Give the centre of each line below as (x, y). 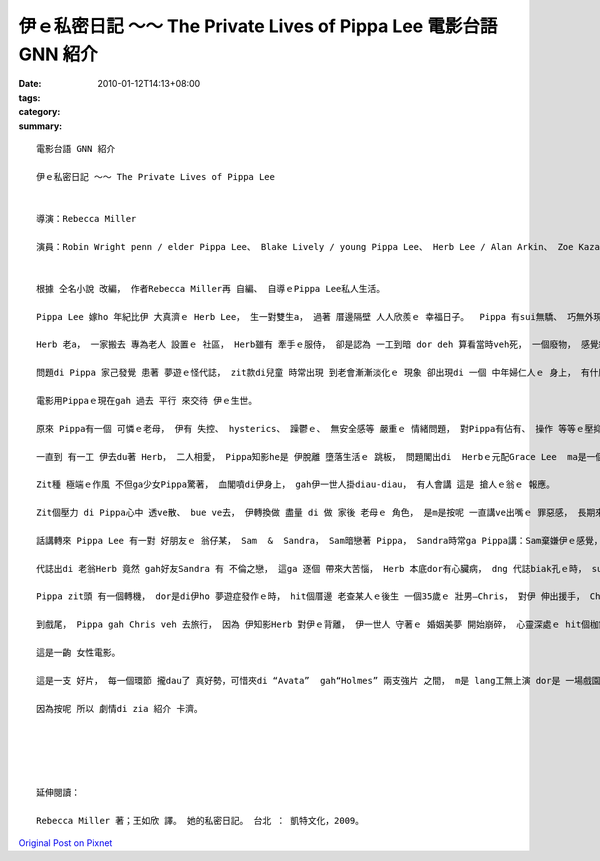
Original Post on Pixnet (65, 843)
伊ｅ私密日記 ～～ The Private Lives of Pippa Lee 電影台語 (258, 26)
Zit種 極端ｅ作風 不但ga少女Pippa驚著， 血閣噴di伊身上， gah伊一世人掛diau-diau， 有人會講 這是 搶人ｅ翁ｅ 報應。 (295, 484)
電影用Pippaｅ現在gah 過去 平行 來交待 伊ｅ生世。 (147, 400)
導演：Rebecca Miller (86, 218)
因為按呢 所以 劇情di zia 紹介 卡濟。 (120, 708)
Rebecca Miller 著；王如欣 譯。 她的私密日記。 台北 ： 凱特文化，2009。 (200, 820)
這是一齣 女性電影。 (78, 652)
